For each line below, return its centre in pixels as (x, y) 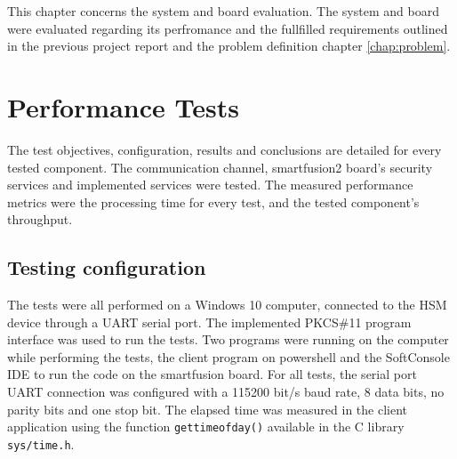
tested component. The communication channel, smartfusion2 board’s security (220, 167)
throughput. (40, 219)
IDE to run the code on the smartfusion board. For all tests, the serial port (212, 374)
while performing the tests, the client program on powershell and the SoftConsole (228, 356)
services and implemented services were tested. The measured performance (210, 185)
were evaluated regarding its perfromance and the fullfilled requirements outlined (228, 28)
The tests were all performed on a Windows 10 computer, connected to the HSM (227, 305)
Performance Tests (123, 106)
